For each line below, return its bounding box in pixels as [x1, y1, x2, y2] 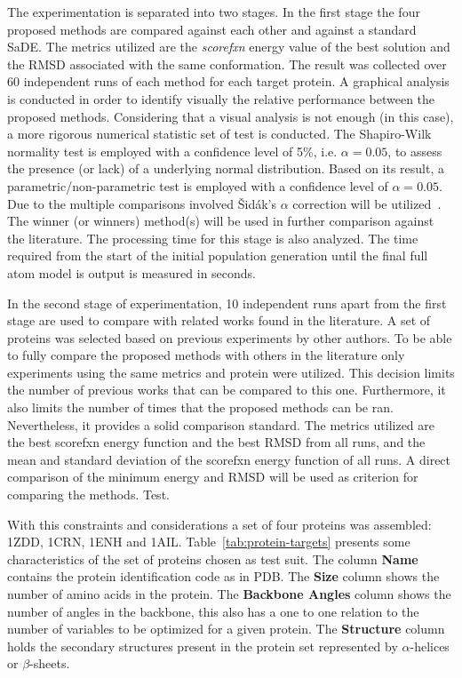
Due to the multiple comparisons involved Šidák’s [7, 194, 277, 212]
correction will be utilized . [292, 194, 442, 212]
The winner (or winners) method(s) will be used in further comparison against [7, 211, 434, 230]
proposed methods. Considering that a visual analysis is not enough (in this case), [7, 107, 454, 125]
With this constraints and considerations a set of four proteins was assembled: [7, 514, 432, 533]
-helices [410, 636, 450, 655]
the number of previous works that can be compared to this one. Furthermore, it [7, 380, 446, 399]
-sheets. [29, 654, 70, 673]
